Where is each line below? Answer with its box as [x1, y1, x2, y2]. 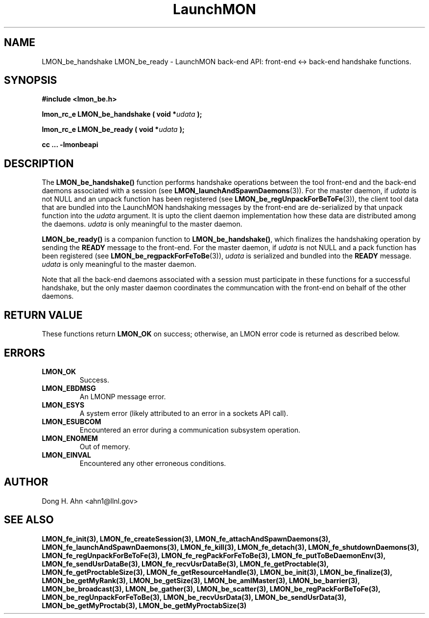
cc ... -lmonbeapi [42, 140, 98, 149]
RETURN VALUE [4, 309, 83, 321]
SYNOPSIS [4, 74, 57, 87]
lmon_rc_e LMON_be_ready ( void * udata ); [42, 125, 185, 134]
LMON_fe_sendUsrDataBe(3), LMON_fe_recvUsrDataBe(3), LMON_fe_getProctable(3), [42, 559, 329, 568]
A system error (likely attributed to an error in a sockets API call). [79, 409, 288, 417]
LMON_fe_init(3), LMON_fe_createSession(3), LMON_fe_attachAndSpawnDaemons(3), [42, 534, 331, 543]
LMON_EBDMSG [42, 384, 96, 392]
